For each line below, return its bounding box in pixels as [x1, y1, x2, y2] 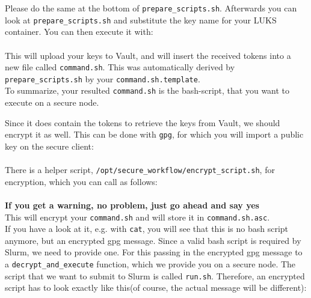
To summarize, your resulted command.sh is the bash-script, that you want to [5, 84, 290, 97]
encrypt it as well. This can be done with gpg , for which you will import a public [5, 128, 304, 141]
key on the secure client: [5, 139, 94, 152]
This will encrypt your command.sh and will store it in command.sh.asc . [5, 210, 270, 223]
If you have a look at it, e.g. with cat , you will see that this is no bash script [5, 222, 289, 235]
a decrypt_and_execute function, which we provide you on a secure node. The [5, 258, 296, 270]
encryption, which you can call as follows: [5, 175, 158, 187]
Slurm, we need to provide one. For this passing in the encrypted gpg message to [5, 246, 303, 258]
